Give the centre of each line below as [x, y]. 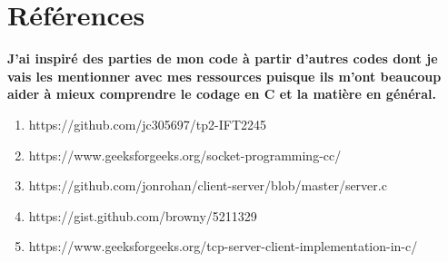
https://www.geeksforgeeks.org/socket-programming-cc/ [185, 155]
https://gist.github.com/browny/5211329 [143, 215]
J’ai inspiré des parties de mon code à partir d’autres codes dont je [223, 58]
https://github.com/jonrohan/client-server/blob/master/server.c [208, 185]
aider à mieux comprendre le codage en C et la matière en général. [222, 94]
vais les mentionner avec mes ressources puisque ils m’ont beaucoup [224, 76]
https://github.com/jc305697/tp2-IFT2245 [148, 124]
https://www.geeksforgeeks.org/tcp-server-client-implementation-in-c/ [223, 246]
